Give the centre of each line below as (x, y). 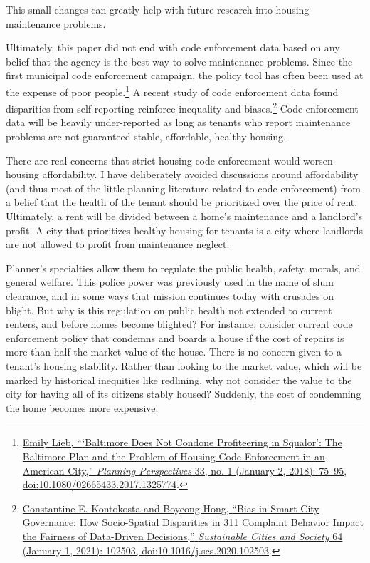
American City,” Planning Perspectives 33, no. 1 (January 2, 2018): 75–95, (185, 470)
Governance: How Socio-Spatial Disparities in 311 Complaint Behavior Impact (193, 522)
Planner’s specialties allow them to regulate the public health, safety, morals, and (183, 268)
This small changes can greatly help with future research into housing (158, 9)
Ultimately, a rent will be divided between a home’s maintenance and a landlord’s (184, 216)
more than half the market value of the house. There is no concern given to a (174, 352)
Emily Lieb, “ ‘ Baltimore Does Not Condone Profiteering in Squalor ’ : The (182, 442)
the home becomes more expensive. (82, 407)
